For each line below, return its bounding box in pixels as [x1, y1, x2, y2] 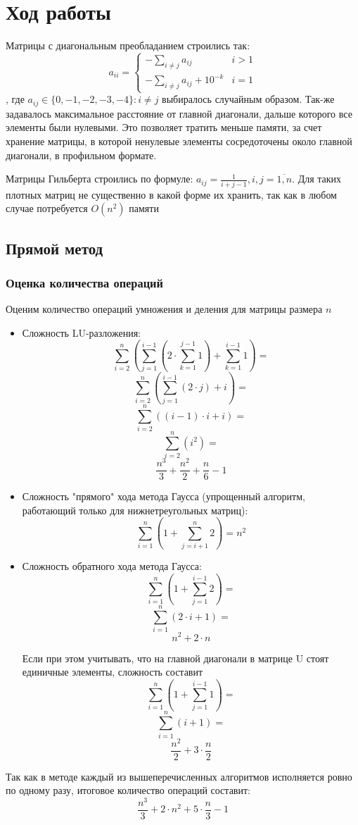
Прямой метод [6, 237, 103, 259]
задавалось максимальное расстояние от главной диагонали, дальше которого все [6, 106, 352, 120]
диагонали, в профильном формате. [6, 147, 157, 162]
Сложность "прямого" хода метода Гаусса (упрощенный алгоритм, [22, 489, 305, 504]
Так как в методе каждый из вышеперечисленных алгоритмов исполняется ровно [6, 769, 352, 783]
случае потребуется [6, 201, 88, 216]
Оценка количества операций [6, 273, 163, 291]
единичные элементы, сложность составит [22, 664, 203, 679]
